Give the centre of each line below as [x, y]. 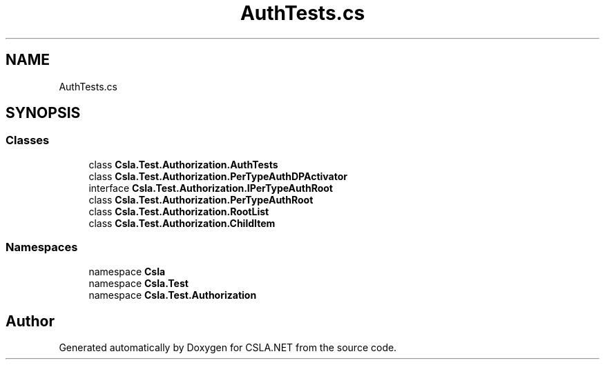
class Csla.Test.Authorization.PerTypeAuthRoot [201, 199]
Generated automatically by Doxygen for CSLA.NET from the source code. [228, 348]
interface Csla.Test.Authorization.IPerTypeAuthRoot [211, 188]
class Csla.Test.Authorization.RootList [179, 211]
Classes [28, 140]
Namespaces [42, 247]
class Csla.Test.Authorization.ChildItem [182, 223]
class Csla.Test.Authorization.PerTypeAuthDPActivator [218, 176]
